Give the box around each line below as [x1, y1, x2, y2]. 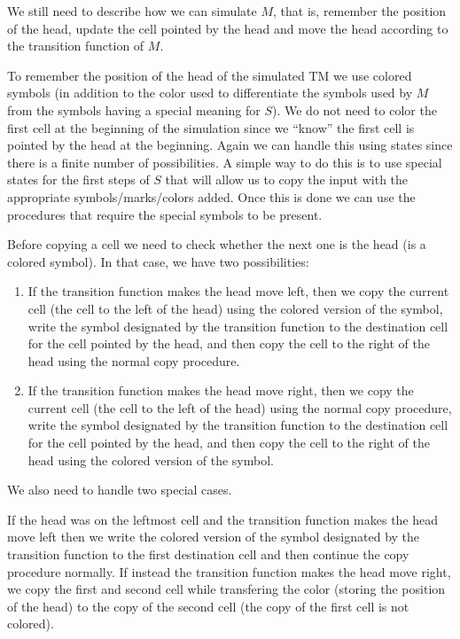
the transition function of [7, 36, 144, 55]
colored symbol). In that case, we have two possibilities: [7, 252, 309, 270]
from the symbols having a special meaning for [7, 100, 261, 119]
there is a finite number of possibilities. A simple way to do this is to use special [7, 152, 442, 171]
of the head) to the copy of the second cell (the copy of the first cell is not [7, 596, 409, 615]
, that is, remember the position [273, 2, 447, 19]
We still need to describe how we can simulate [7, 2, 257, 19]
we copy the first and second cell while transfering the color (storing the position [7, 580, 446, 598]
